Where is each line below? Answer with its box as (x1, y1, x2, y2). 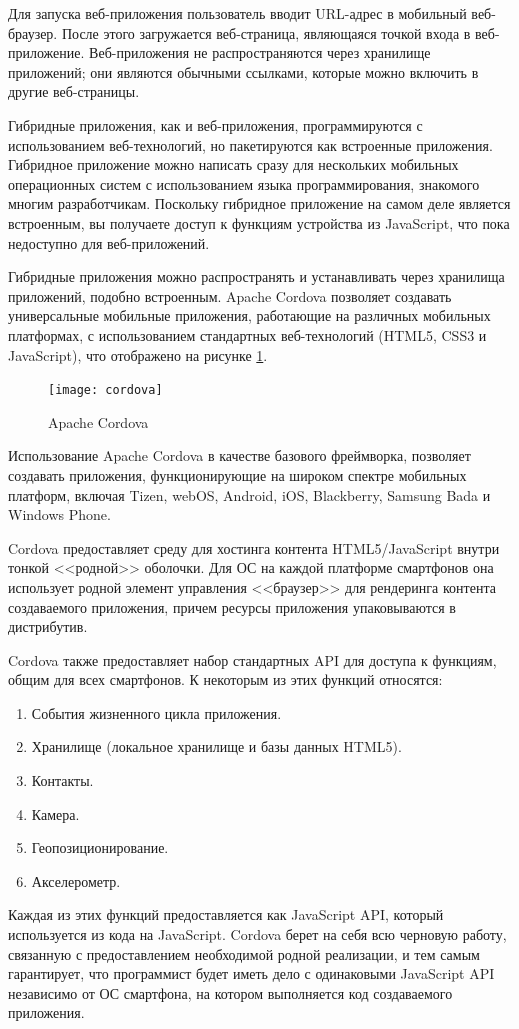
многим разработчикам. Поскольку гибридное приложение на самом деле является (8, 193, 511, 214)
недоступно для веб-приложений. (8, 232, 210, 253)
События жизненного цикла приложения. (31, 702, 282, 723)
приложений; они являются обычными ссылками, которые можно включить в (8, 61, 479, 82)
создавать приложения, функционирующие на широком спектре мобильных (8, 464, 467, 485)
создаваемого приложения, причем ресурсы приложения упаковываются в (8, 596, 456, 617)
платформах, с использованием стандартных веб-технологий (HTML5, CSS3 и (8, 324, 487, 345)
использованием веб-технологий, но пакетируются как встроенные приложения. (8, 134, 493, 155)
